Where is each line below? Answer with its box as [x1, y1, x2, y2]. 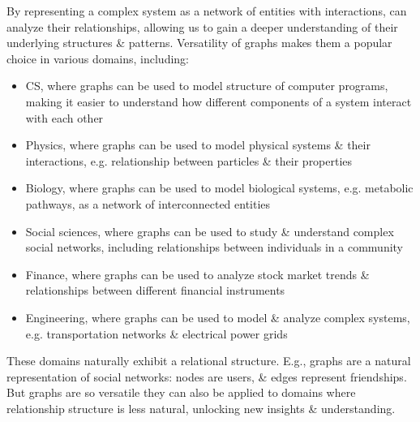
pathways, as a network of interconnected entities [25, 195, 271, 212]
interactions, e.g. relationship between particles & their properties [25, 152, 353, 169]
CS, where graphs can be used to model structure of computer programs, [25, 77, 388, 94]
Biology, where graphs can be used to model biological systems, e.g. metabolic [25, 179, 414, 196]
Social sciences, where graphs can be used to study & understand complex [25, 222, 394, 239]
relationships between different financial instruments [25, 282, 285, 299]
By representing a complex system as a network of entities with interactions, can [6, 2, 407, 19]
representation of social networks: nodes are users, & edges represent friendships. [6, 368, 407, 385]
